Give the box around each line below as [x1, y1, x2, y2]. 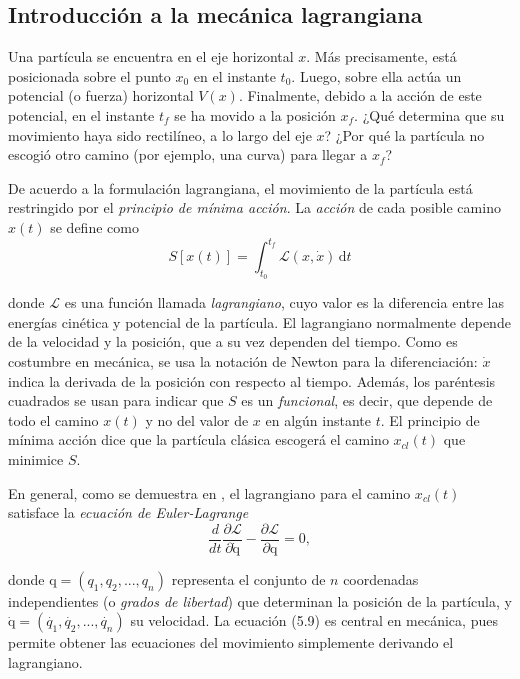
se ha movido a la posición [174, 104, 336, 125]
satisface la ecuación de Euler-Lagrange [8, 502, 249, 523]
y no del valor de [145, 409, 249, 430]
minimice [8, 449, 64, 469]
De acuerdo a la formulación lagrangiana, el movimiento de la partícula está [8, 177, 473, 198]
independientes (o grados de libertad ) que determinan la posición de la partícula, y [8, 590, 512, 611]
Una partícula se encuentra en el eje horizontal [8, 46, 294, 67]
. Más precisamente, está [306, 46, 457, 67]
